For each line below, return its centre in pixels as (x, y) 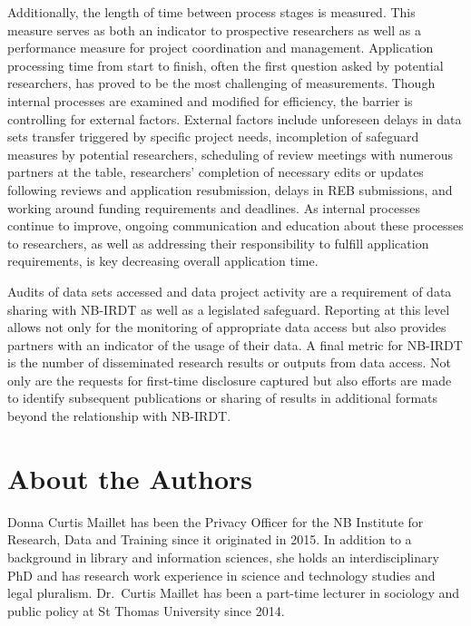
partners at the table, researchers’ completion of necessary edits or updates (216, 172)
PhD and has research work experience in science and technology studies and (221, 575)
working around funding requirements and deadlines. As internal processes (214, 207)
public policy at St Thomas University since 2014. (146, 610)
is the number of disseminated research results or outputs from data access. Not (229, 362)
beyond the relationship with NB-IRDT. (119, 416)
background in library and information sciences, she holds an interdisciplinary (223, 557)
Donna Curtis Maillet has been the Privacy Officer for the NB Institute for (216, 521)
